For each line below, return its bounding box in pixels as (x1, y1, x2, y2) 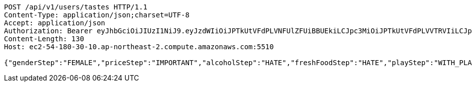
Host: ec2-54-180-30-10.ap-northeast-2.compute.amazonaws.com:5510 (4, 43, 274, 51)
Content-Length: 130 (4, 35, 84, 43)
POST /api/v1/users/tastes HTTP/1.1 (4, 3, 147, 11)
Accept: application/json (4, 19, 105, 27)
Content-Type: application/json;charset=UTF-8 (4, 11, 189, 19)
